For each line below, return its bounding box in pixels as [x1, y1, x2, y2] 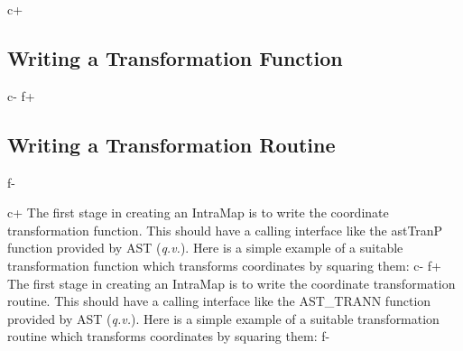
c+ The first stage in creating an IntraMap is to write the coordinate [7, 203, 389, 222]
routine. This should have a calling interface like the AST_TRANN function [7, 291, 431, 310]
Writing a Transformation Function [7, 43, 343, 71]
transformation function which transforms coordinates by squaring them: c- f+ [7, 255, 441, 274]
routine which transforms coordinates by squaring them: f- [7, 327, 330, 346]
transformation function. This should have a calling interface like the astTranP [7, 220, 443, 239]
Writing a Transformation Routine [7, 130, 336, 158]
